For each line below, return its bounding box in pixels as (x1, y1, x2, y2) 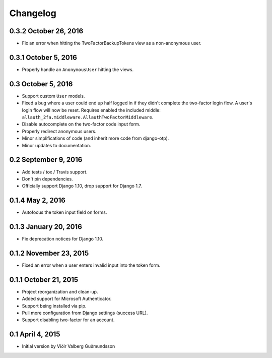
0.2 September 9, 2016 (9, 155, 83, 164)
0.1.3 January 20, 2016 (9, 222, 83, 231)
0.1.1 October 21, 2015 (9, 275, 79, 284)
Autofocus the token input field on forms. (22, 209, 107, 215)
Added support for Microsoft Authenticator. (22, 295, 112, 302)
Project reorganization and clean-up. (22, 288, 98, 294)
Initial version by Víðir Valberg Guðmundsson (22, 343, 115, 349)
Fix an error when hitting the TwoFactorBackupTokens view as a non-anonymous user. (22, 40, 201, 46)
